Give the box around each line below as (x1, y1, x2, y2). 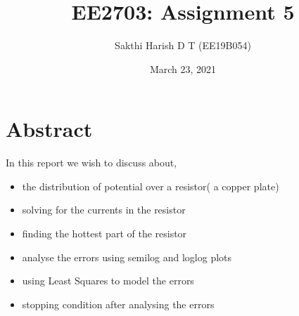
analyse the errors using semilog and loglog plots (22, 249, 232, 264)
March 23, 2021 (149, 61, 217, 76)
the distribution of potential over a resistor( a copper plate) (22, 178, 279, 193)
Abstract (6, 114, 93, 143)
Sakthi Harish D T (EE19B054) (115, 38, 251, 53)
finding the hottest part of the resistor (22, 226, 187, 241)
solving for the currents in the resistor (22, 202, 186, 217)
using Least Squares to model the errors (22, 273, 194, 288)
